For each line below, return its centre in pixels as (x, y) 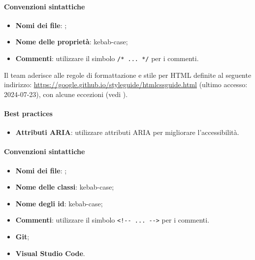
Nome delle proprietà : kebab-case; (72, 42)
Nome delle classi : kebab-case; (65, 187)
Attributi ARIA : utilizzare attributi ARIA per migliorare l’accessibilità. (127, 132)
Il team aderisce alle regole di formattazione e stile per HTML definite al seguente (128, 75)
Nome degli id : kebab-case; (59, 203)
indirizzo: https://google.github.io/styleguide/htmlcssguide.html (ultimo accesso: (126, 84)
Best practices (28, 114)
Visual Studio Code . (50, 253)
